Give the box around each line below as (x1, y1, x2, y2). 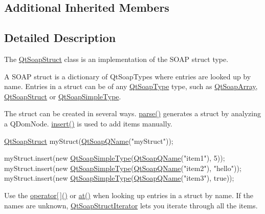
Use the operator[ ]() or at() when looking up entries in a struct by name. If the (4, 189, 253, 200)
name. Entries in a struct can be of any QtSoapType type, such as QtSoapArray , (4, 81, 258, 92)
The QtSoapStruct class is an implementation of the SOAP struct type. (4, 53, 229, 64)
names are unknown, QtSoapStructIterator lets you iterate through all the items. (4, 200, 258, 210)
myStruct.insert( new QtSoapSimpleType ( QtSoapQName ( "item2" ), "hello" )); (4, 162, 241, 173)
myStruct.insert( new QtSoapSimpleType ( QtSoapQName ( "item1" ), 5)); (4, 153, 225, 163)
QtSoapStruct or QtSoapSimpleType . (4, 91, 121, 101)
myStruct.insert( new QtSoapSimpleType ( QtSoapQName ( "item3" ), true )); (4, 173, 234, 183)
